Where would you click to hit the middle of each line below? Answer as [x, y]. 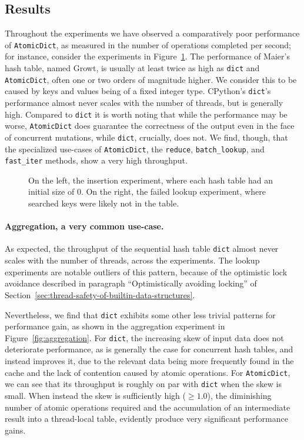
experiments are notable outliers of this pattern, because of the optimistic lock [146, 271]
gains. [15, 430]
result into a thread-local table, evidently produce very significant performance [146, 419]
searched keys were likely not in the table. [104, 203]
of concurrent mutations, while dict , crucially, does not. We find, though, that [146, 137]
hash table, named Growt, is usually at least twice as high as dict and [132, 68]
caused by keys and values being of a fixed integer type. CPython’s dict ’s [138, 91]
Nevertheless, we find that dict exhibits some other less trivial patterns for [140, 314]
